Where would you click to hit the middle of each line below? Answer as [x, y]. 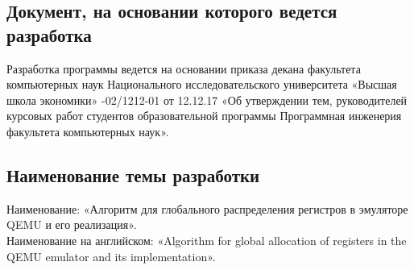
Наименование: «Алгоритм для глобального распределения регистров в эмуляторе [207, 208]
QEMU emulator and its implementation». [111, 256]
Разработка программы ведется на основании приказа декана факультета [184, 68]
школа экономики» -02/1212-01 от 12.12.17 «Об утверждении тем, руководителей [207, 100]
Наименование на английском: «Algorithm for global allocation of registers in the [207, 240]
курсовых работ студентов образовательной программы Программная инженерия [204, 116]
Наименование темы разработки [133, 174]
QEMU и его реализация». [72, 224]
